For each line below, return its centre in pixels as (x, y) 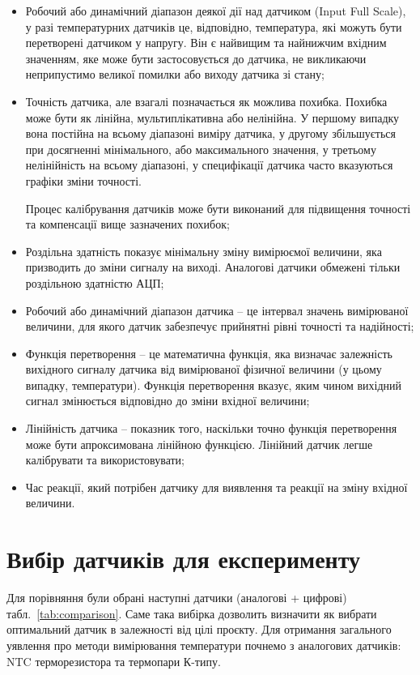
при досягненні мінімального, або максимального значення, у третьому (201, 149)
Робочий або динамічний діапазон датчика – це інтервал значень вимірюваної (217, 310)
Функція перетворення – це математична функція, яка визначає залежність (209, 353)
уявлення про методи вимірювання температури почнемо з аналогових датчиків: (204, 645)
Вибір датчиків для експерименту (184, 559)
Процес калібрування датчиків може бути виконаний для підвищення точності (218, 208)
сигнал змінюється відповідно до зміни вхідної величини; (168, 401)
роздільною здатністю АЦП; (95, 282)
